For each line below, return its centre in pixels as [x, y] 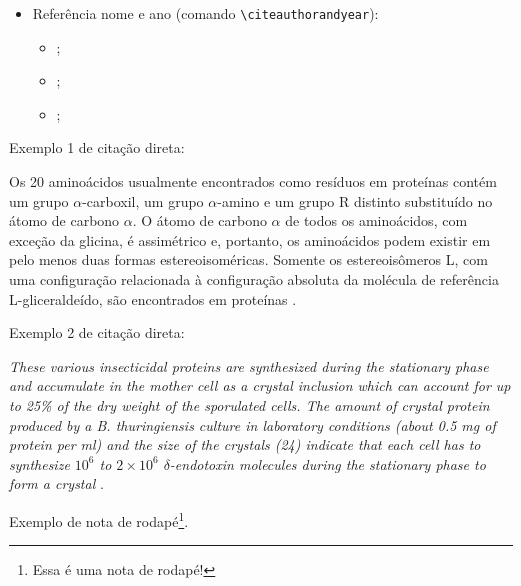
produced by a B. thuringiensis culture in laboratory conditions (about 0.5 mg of [252, 424]
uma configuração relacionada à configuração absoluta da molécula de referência [254, 279]
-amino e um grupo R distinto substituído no [355, 200]
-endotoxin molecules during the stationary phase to [327, 463]
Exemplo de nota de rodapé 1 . [99, 519]
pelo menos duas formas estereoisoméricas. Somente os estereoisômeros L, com [248, 259]
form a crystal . [56, 483]
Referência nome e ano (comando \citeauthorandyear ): [205, 13]
